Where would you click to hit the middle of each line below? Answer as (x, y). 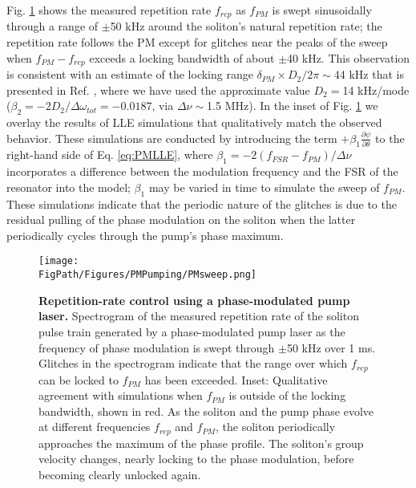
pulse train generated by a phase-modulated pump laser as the (192, 331)
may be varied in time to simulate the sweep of (264, 187)
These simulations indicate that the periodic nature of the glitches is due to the (202, 203)
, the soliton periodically (276, 427)
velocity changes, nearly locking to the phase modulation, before (196, 459)
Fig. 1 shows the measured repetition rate (109, 10)
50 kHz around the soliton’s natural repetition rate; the (246, 26)
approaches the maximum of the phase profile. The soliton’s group (201, 443)
